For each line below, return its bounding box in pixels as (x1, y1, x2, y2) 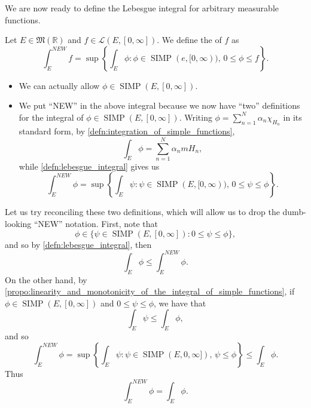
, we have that (154, 296, 206, 309)
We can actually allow (19, 79, 100, 91)
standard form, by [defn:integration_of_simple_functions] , (19, 125, 235, 137)
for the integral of (19, 111, 84, 123)
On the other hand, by (5, 273, 87, 286)
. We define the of (157, 33, 222, 46)
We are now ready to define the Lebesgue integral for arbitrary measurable (5, 2, 279, 14)
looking (5, 217, 32, 230)
